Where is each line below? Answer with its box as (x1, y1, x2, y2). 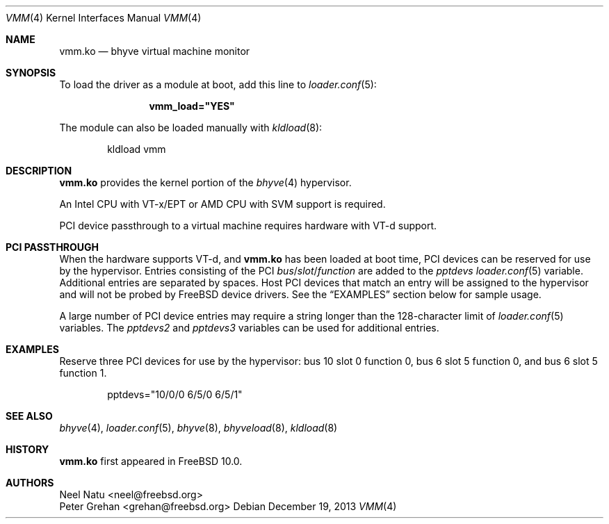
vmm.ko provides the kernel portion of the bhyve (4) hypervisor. (59, 177, 352, 188)
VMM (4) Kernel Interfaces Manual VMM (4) (6, 12, 202, 24)
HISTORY (6, 443, 49, 455)
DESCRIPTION (6, 165, 72, 177)
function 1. (59, 367, 107, 379)
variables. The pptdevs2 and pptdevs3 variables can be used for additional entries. (59, 322, 439, 334)
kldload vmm (107, 143, 166, 155)
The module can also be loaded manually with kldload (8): (59, 122, 323, 133)
